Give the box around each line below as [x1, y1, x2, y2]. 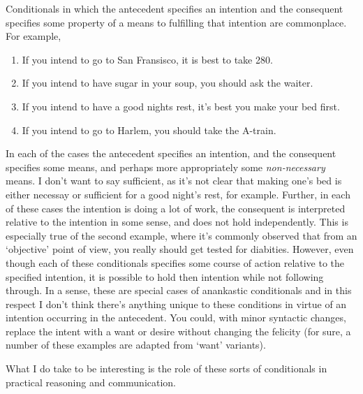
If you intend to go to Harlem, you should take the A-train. [22, 122, 276, 137]
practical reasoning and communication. [6, 374, 177, 389]
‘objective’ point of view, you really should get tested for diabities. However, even [6, 242, 354, 256]
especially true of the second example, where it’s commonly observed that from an [6, 228, 357, 242]
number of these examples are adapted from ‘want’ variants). [6, 337, 266, 352]
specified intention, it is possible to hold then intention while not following [6, 269, 324, 284]
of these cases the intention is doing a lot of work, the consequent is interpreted [6, 200, 346, 215]
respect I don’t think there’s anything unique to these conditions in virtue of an [6, 296, 347, 311]
